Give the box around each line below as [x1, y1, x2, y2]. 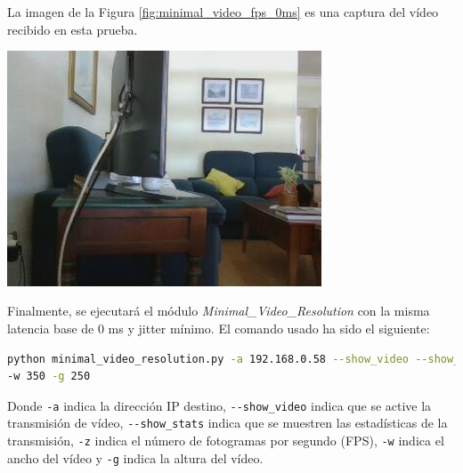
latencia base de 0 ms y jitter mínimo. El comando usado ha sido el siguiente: [7, 318, 430, 337]
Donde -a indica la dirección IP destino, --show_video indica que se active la [7, 396, 432, 414]
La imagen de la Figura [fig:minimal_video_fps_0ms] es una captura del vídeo [7, 3, 439, 20]
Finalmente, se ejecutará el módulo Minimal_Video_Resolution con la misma [7, 301, 430, 320]
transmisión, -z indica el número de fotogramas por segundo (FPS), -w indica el [7, 431, 444, 450]
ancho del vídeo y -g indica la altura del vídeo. [7, 448, 264, 467]
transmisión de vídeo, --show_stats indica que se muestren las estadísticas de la [7, 413, 448, 432]
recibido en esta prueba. [7, 20, 138, 38]
